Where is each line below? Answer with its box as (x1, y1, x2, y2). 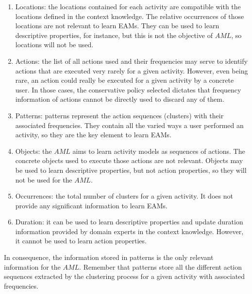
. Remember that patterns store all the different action (79, 261, 242, 272)
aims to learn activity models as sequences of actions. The (72, 146, 245, 156)
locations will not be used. (15, 39, 94, 50)
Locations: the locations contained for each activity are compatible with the (15, 1, 241, 11)
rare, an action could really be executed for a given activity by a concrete (15, 75, 234, 85)
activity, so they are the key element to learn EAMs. (15, 129, 172, 140)
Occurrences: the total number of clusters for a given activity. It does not (15, 191, 233, 201)
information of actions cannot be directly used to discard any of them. (15, 94, 224, 104)
